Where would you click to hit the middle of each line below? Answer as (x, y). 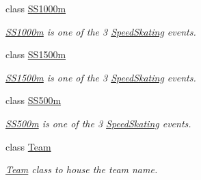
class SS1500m (36, 54)
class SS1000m (36, 8)
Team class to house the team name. (82, 169)
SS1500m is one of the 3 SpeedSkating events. (101, 77)
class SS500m (33, 100)
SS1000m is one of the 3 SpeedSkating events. (101, 31)
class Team (28, 146)
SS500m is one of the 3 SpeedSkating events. (98, 123)
